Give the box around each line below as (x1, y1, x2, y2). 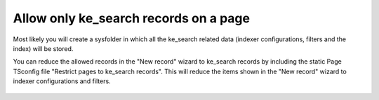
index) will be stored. (13, 44, 74, 52)
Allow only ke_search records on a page (13, 10, 251, 26)
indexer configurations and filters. (13, 77, 112, 85)
